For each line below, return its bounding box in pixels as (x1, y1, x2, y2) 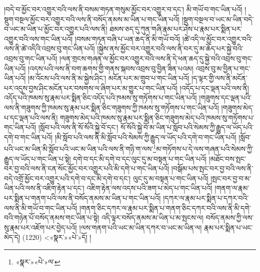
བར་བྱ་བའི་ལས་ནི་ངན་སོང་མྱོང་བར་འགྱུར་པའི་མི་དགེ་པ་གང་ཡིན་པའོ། (4, 163, 169, 174)
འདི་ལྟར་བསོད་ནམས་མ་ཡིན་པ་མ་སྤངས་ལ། (101, 212, 203, 223)
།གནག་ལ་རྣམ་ (214, 183, 249, 193)
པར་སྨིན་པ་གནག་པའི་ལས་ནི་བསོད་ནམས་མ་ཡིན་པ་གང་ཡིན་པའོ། (4, 192, 161, 203)
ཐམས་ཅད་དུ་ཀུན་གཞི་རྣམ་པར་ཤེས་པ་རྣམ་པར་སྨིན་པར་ (109, 24, 242, 34)
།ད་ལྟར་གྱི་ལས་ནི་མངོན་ (191, 73, 247, 83)
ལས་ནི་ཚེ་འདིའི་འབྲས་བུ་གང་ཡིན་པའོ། (4, 43, 95, 54)
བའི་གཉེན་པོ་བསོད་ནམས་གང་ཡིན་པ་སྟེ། (4, 212, 99, 223)
